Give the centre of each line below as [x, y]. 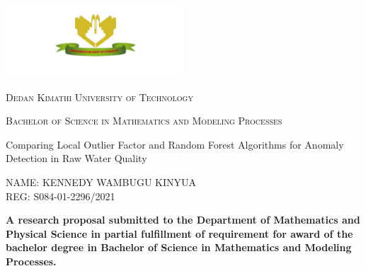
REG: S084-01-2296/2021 [61, 196]
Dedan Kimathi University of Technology [99, 97]
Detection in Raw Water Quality [76, 158]
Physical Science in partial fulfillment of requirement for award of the [179, 233]
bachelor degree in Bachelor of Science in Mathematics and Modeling [179, 247]
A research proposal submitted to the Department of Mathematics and [183, 220]
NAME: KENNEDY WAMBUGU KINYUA [101, 181]
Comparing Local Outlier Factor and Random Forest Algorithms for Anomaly [175, 144]
